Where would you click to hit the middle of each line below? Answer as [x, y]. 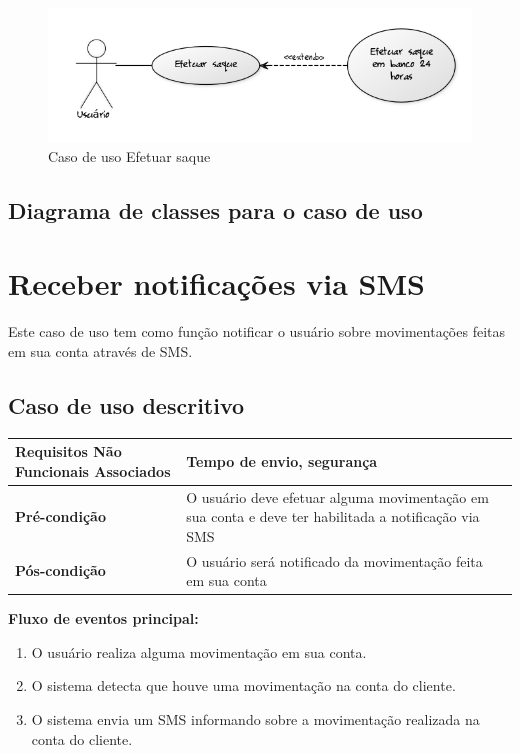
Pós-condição [60, 570]
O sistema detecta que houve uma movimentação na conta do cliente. [243, 685]
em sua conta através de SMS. [100, 350]
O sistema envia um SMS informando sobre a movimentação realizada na [255, 719]
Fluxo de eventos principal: [103, 618]
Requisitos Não [68, 451]
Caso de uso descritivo [126, 404]
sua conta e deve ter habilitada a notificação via [333, 516]
